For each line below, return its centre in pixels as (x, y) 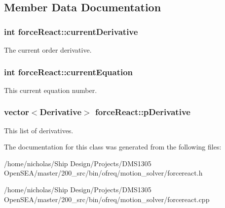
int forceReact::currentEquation (69, 72)
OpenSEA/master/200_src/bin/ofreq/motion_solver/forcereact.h (103, 173)
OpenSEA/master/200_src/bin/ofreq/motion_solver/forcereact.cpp (107, 199)
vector (17, 112)
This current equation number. (51, 90)
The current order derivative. (48, 50)
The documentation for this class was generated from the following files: (113, 147)
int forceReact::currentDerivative (71, 31)
